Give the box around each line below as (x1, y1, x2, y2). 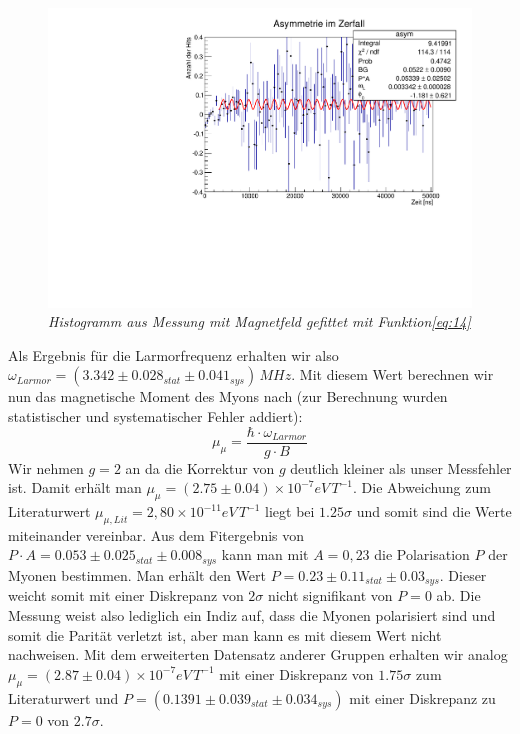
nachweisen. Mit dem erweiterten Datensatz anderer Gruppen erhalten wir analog (8, 644, 508, 665)
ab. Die (436, 585, 481, 606)
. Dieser (439, 564, 487, 585)
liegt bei (265, 501, 315, 522)
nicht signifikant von (268, 585, 393, 606)
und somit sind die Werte (356, 501, 512, 522)
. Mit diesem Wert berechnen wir (291, 364, 494, 385)
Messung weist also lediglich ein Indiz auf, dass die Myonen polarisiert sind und (8, 604, 496, 625)
